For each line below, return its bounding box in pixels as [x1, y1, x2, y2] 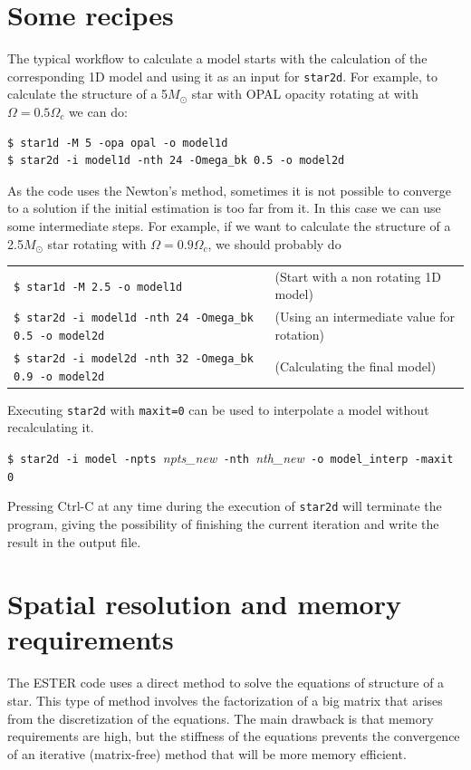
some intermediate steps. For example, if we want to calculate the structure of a [7, 216, 451, 235]
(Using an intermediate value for [274, 307, 455, 326]
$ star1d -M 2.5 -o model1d [14, 280, 183, 294]
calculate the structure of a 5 [7, 84, 168, 103]
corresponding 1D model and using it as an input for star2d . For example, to [7, 66, 438, 85]
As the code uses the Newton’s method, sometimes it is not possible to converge [7, 180, 451, 199]
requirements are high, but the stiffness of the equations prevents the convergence [7, 727, 460, 746]
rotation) [274, 324, 325, 343]
